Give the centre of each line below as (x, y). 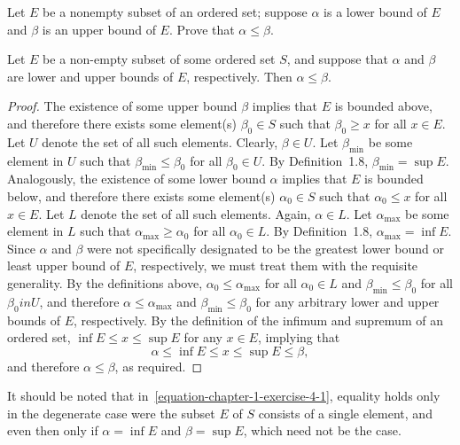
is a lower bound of (375, 12)
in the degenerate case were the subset (111, 413)
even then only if (53, 430)
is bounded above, (383, 106)
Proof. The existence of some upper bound (122, 106)
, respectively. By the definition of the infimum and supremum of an (258, 320)
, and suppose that (337, 59)
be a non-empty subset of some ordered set (159, 59)
